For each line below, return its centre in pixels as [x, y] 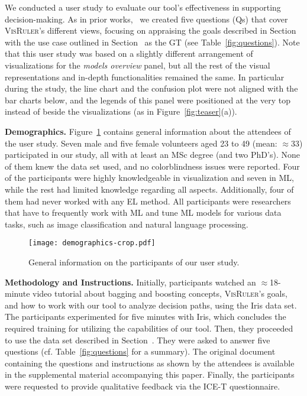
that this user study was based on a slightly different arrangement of [129, 53]
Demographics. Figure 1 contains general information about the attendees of [148, 131]
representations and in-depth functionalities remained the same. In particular [145, 77]
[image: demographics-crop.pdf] [92, 243]
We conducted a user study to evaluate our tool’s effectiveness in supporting [143, 7]
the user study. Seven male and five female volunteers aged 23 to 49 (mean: [141, 143]
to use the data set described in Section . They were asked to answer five [138, 340]
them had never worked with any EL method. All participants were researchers [148, 201]
